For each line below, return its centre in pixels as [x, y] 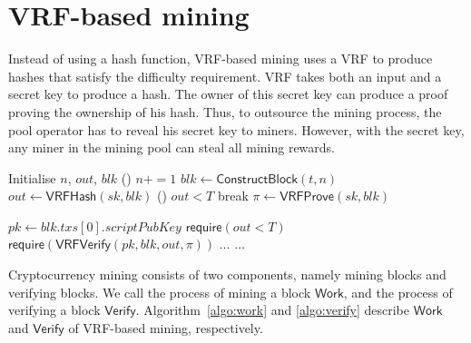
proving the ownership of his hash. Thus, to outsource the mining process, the [225, 111]
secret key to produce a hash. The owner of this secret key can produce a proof [228, 94]
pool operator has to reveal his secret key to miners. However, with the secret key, [236, 129]
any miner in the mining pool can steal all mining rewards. [172, 147]
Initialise [32, 177]
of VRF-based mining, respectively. [166, 327]
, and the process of [398, 292]
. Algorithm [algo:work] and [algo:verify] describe [273, 310]
